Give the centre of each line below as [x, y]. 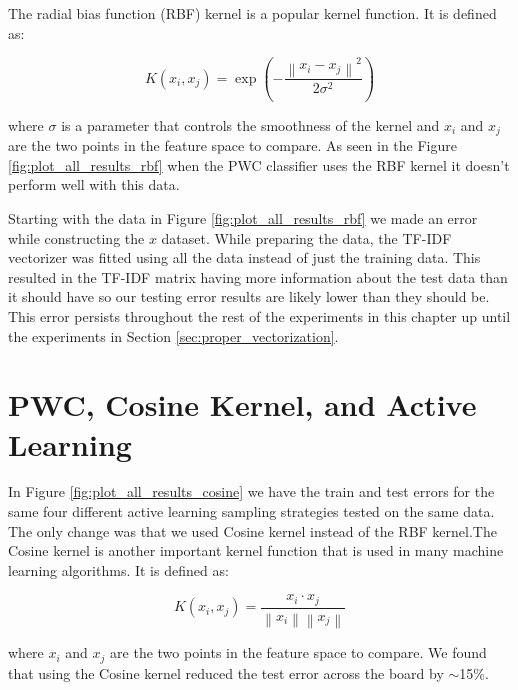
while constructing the [76, 237]
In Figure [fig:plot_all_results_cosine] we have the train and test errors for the [251, 491]
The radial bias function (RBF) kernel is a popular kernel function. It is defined [252, 13]
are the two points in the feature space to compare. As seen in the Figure [232, 145]
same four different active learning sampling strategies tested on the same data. [251, 511]
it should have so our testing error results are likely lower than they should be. [249, 296]
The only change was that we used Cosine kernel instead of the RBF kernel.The [252, 530]
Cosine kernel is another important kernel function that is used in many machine [256, 550]
